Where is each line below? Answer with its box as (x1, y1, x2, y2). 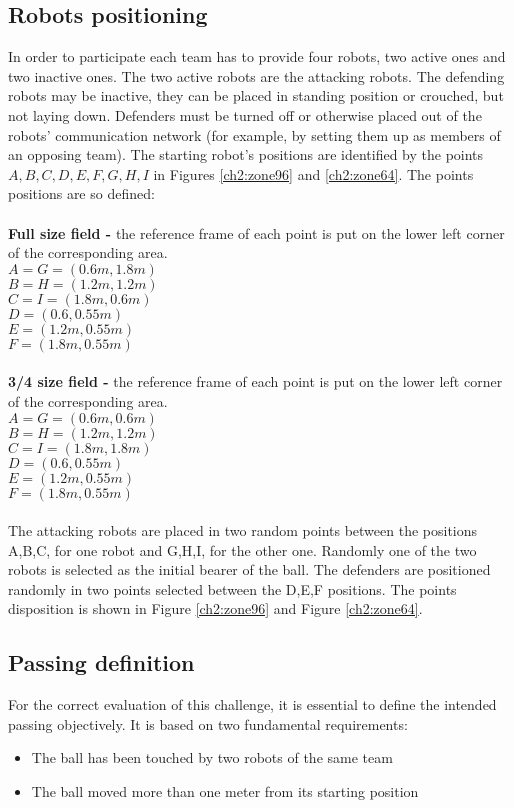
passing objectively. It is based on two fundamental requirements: (8, 713, 408, 734)
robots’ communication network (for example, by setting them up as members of (8, 124, 501, 145)
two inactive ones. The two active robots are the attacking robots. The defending (8, 65, 505, 86)
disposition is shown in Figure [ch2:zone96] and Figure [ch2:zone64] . (8, 598, 423, 619)
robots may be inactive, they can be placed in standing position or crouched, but (8, 85, 504, 106)
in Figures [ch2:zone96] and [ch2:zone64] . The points (153, 163, 474, 184)
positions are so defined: (8, 183, 155, 204)
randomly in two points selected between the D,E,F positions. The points (8, 578, 457, 599)
